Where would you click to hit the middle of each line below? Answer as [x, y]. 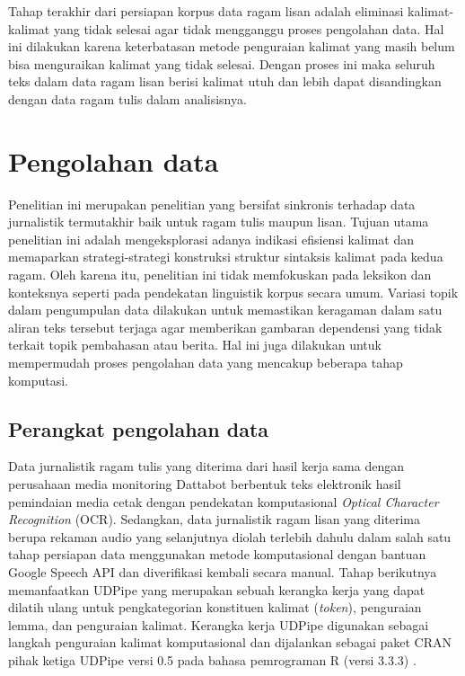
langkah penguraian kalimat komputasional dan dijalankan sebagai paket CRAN [230, 642]
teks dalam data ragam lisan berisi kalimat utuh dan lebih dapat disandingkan [225, 81]
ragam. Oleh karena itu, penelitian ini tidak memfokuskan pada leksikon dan [220, 275]
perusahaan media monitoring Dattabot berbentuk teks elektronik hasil [205, 484]
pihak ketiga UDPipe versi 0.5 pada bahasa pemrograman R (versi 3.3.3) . [212, 659]
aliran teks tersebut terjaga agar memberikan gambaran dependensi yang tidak [225, 327]
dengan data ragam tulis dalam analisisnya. [127, 98]
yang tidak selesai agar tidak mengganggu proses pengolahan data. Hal [249, 28]
